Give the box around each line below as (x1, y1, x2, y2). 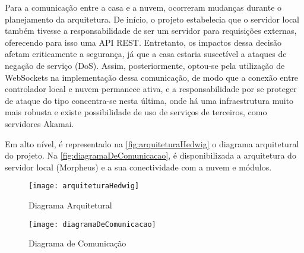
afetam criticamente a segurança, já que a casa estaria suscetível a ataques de (5, 48, 287, 60)
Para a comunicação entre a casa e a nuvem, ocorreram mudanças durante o (5, 1, 282, 13)
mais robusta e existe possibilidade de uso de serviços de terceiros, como (5, 106, 267, 118)
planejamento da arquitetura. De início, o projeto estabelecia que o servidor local (5, 12, 300, 25)
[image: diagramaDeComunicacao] (28, 220, 156, 229)
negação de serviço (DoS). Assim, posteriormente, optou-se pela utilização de (5, 59, 285, 71)
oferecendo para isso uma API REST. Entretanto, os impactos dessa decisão (5, 36, 282, 48)
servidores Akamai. (5, 117, 74, 129)
